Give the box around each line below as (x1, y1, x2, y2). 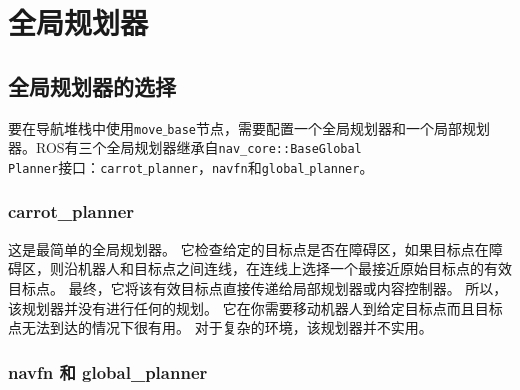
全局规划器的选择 (8, 70, 176, 101)
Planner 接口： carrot (8, 156, 144, 177)
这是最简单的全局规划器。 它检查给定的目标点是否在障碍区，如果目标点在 (8, 238, 489, 259)
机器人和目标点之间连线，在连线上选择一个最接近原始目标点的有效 (77, 258, 512, 279)
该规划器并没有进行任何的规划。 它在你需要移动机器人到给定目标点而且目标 (8, 297, 503, 318)
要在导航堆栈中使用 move (8, 117, 163, 138)
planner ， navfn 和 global (147, 156, 305, 177)
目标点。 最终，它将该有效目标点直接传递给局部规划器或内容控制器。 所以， (8, 277, 508, 298)
